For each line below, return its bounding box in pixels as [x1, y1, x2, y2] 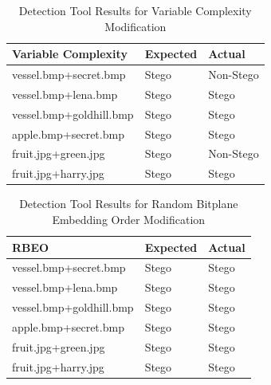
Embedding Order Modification [52, 210, 206, 227]
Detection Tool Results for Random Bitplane [19, 195, 238, 212]
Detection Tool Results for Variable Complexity [18, 2, 252, 18]
